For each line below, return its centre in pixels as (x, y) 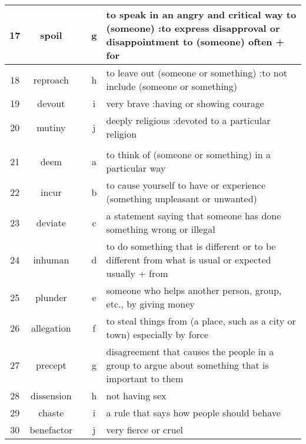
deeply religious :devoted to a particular (188, 120)
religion (122, 134)
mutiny (51, 127)
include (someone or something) (172, 86)
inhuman (51, 260)
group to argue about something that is (187, 365)
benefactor (51, 430)
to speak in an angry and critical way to (201, 14)
